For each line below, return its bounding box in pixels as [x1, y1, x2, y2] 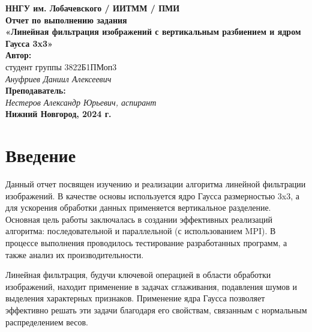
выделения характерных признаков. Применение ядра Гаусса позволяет [5, 292, 265, 304]
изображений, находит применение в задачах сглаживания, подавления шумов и [5, 280, 298, 292]
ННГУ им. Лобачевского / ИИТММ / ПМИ [5, 2, 180, 14]
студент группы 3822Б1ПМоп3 [5, 60, 117, 73]
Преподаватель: [5, 84, 66, 97]
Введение [5, 143, 76, 168]
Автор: [5, 49, 32, 61]
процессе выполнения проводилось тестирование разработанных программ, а [5, 237, 287, 249]
